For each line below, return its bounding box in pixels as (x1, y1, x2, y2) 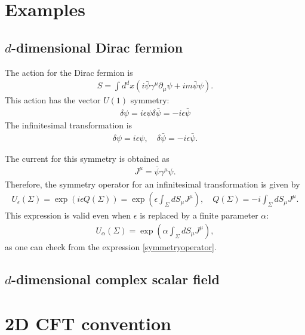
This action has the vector (5, 94, 101, 106)
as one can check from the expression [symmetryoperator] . (5, 240, 217, 253)
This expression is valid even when (5, 209, 131, 222)
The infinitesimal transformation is (5, 119, 133, 131)
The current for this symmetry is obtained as (5, 152, 170, 164)
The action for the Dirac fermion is (5, 66, 133, 78)
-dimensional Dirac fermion (11, 38, 183, 56)
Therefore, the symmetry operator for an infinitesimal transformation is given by (5, 177, 300, 190)
